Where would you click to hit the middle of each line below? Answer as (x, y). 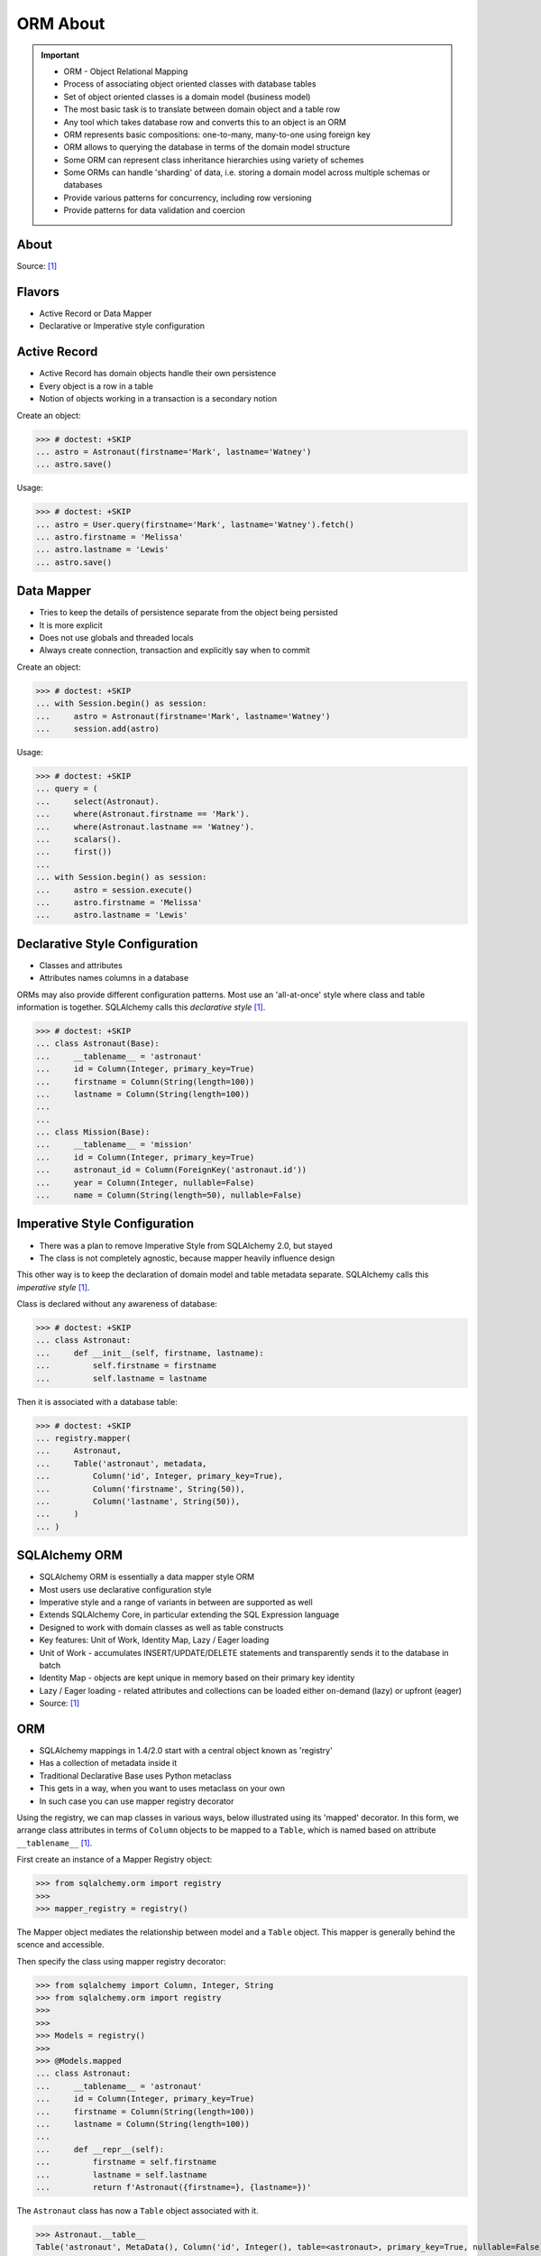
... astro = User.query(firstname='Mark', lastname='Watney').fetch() (195, 524)
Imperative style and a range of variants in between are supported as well (176, 1603)
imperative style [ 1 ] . (53, 1287)
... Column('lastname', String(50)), (138, 1501)
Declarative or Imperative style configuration (122, 326)
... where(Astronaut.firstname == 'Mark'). (142, 814)
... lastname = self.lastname (121, 2174)
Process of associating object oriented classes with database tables (190, 84)
